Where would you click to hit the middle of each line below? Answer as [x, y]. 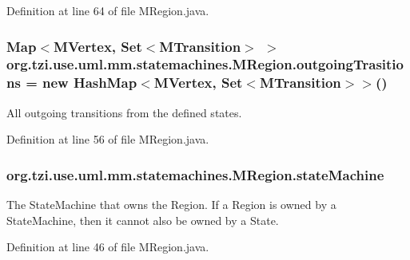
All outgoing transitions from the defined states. [124, 112]
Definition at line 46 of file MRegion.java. [108, 247]
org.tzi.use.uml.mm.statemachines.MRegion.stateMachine [195, 174]
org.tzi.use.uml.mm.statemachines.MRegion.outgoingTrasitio [205, 64]
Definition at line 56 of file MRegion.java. [108, 139]
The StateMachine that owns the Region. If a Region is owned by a [171, 205]
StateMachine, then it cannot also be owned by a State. [143, 220]
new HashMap [90, 83]
